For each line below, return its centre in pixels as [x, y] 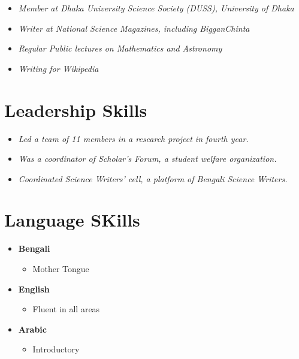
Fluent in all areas [66, 309]
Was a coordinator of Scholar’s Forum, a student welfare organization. [147, 159]
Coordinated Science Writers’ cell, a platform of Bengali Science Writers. [153, 178]
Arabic [32, 329]
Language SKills [72, 220]
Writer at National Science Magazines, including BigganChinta [134, 28]
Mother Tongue [61, 269]
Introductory [56, 349]
